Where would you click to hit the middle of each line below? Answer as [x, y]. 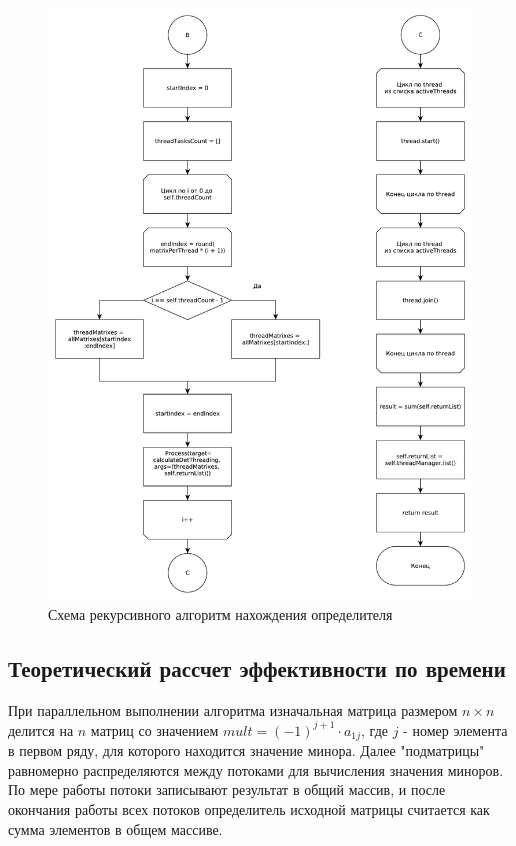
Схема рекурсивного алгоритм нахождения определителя [220, 613]
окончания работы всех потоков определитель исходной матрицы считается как [249, 809]
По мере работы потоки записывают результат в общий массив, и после [227, 789]
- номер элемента [455, 729]
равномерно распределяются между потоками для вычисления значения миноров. [256, 769]
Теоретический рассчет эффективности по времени [257, 667]
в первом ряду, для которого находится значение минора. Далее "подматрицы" [246, 750]
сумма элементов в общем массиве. [115, 828]
